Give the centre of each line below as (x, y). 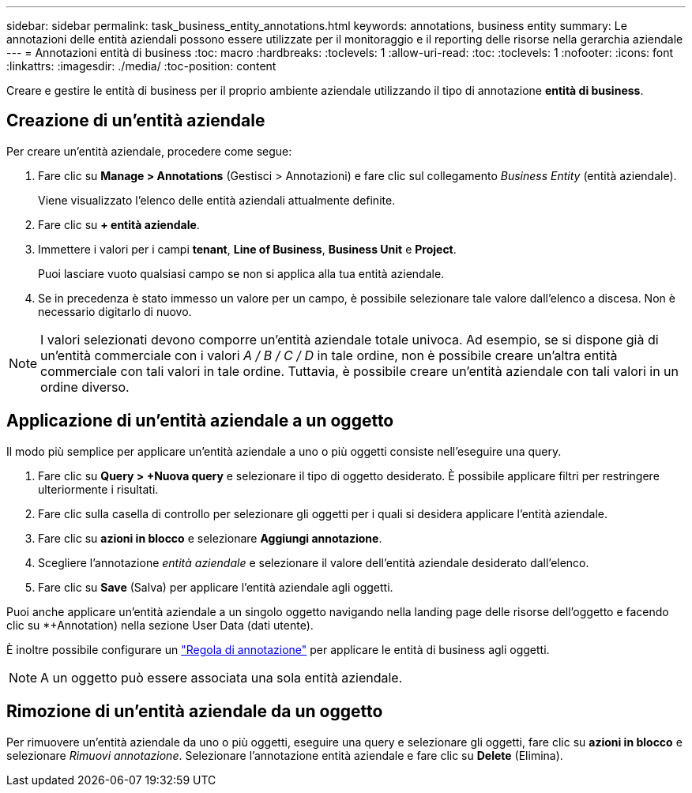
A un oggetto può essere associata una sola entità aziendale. (222, 677)
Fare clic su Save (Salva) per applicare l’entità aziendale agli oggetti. (216, 587)
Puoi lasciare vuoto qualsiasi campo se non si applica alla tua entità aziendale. (241, 273)
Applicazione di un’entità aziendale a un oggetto (200, 421)
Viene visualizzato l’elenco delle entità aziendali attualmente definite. (217, 200)
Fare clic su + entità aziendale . (119, 224)
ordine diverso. (85, 387)
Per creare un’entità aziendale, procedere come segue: (149, 151)
